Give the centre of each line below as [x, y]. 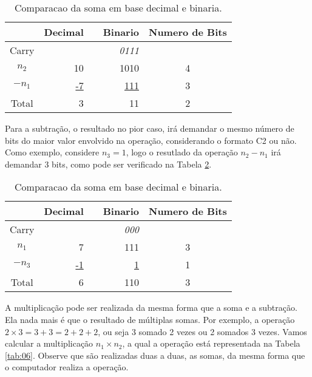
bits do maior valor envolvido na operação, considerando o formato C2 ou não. [151, 140]
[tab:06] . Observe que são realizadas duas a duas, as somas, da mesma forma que [155, 355]
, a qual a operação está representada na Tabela [211, 343]
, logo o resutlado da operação [182, 152]
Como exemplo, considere [52, 152]
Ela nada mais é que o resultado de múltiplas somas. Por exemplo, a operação [150, 319]
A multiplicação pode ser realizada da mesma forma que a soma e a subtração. [151, 307]
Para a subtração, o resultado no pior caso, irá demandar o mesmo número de [150, 128]
